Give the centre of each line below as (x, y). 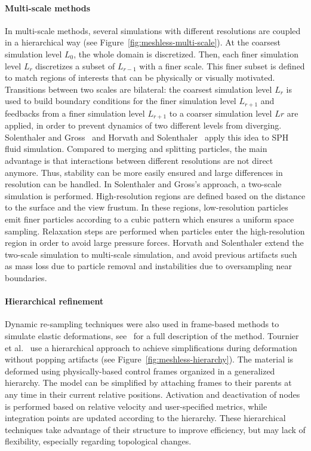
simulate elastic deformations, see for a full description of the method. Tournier (152, 335)
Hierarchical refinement (54, 301)
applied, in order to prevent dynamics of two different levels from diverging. (143, 125)
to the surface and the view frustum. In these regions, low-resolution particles (147, 207)
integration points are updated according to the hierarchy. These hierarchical (145, 418)
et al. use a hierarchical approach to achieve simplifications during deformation (151, 347)
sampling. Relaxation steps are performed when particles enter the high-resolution (155, 231)
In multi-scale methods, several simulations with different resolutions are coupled (153, 30)
